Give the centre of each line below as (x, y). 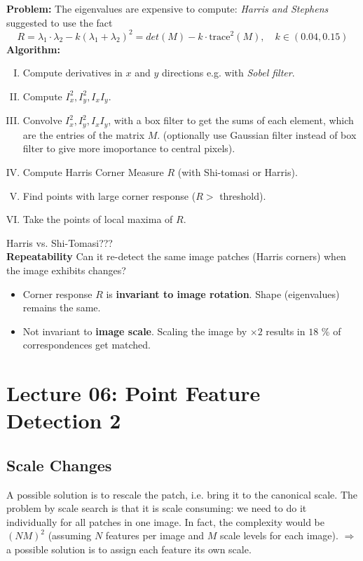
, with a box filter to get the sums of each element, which (231, 120)
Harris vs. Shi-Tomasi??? (60, 242)
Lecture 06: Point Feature (133, 393)
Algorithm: (33, 49)
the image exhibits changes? (66, 270)
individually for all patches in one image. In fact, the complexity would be (165, 521)
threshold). (243, 195)
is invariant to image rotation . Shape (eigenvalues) (223, 293)
